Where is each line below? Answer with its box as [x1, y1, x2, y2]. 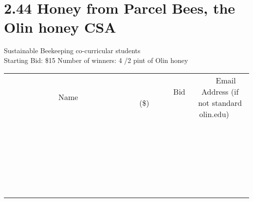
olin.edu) [199, 108, 229, 120]
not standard [198, 97, 242, 108]
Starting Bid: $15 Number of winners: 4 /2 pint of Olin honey [4, 55, 188, 65]
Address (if [201, 85, 239, 97]
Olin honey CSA [4, 17, 116, 37]
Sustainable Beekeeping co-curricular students [4, 45, 141, 56]
